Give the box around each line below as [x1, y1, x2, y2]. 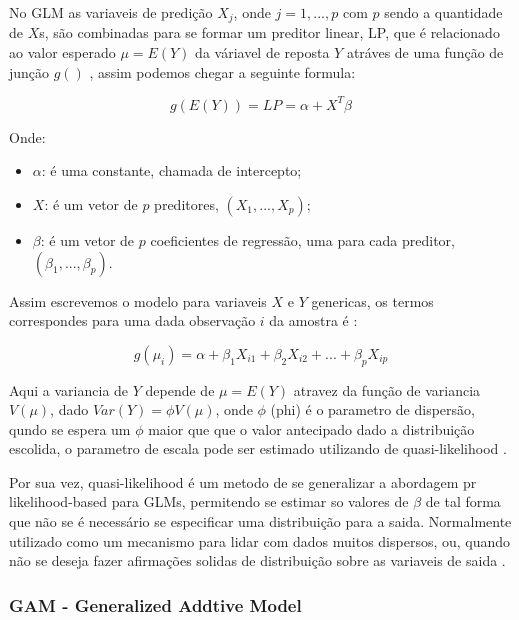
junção [9, 61, 50, 82]
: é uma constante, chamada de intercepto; [41, 160, 302, 181]
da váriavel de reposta [195, 42, 330, 63]
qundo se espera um [9, 418, 131, 439]
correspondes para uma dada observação [9, 310, 256, 331]
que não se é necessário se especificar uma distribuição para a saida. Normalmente [9, 511, 512, 532]
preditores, [154, 193, 219, 214]
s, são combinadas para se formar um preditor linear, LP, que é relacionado [39, 22, 500, 43]
